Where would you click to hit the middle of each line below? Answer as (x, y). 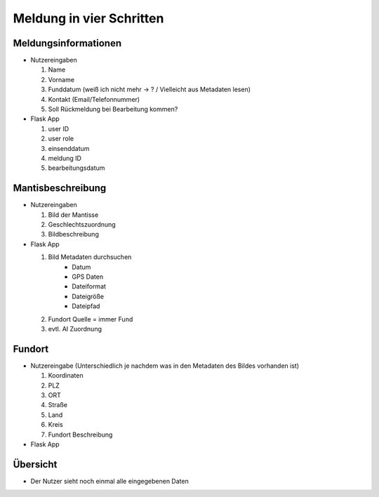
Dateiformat (89, 286)
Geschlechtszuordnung (82, 225)
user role (61, 139)
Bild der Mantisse (73, 215)
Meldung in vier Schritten (88, 18)
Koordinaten (66, 376)
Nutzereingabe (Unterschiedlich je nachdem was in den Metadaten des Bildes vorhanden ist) (165, 366)
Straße (58, 405)
